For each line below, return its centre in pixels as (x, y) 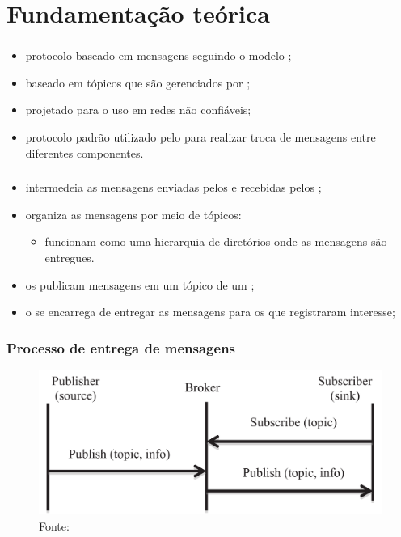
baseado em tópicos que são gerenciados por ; (138, 82)
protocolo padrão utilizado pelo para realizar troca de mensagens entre (200, 137)
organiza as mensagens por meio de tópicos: (133, 214)
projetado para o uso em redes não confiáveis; (138, 110)
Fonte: (54, 526)
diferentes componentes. (84, 152)
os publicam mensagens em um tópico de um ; (140, 284)
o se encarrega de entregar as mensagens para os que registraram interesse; (210, 312)
